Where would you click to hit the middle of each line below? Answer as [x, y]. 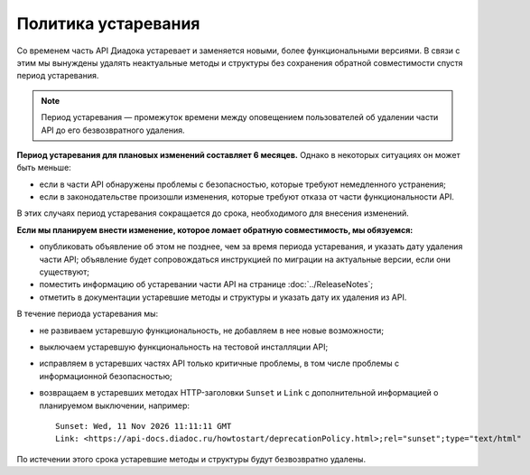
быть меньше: [44, 168]
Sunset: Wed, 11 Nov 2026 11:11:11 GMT [144, 426]
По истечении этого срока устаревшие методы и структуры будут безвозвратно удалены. [191, 459]
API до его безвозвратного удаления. [113, 130]
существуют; [65, 272]
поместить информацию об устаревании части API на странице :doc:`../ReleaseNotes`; [206, 284]
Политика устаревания [108, 23]
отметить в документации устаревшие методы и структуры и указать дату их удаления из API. [223, 297]
